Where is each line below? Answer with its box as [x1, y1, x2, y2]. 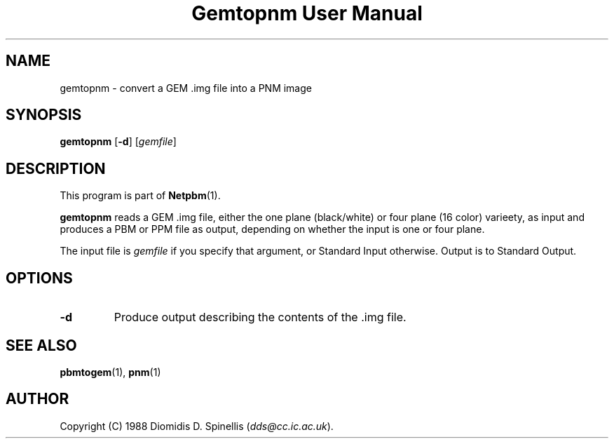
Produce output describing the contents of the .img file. [114, 310, 407, 325]
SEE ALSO [6, 336, 77, 354]
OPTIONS [6, 269, 73, 287]
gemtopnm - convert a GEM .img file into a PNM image [60, 81, 312, 94]
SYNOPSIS [6, 106, 82, 124]
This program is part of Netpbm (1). [60, 189, 221, 202]
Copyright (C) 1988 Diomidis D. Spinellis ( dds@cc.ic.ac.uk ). [60, 419, 334, 432]
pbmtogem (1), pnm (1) [60, 365, 161, 378]
